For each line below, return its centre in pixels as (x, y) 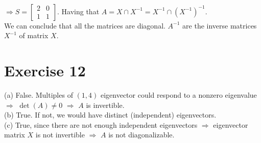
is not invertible (60, 135)
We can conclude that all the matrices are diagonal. (85, 25)
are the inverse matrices (220, 25)
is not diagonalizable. (141, 135)
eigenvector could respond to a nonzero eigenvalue (179, 94)
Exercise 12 (45, 70)
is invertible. (105, 105)
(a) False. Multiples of (39, 94)
